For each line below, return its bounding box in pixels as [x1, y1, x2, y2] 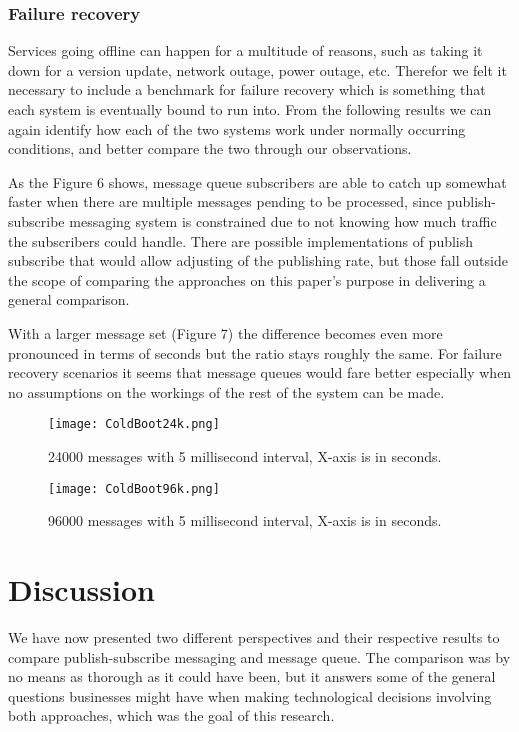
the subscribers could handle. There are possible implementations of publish [8, 230, 474, 251]
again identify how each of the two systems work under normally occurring [8, 118, 466, 139]
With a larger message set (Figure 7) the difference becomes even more [8, 322, 443, 343]
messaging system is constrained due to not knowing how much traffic [69, 210, 497, 231]
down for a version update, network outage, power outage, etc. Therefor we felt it [8, 59, 507, 80]
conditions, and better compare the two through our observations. [8, 138, 412, 159]
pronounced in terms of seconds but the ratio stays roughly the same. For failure [8, 342, 502, 363]
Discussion [8, 569, 155, 609]
